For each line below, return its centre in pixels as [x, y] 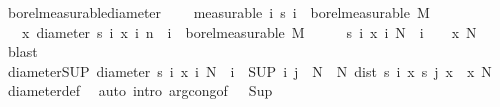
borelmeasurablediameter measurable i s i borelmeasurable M [218, 12]
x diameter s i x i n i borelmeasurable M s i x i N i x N [249, 31]
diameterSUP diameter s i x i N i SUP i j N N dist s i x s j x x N [249, 70]
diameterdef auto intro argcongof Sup [140, 90]
